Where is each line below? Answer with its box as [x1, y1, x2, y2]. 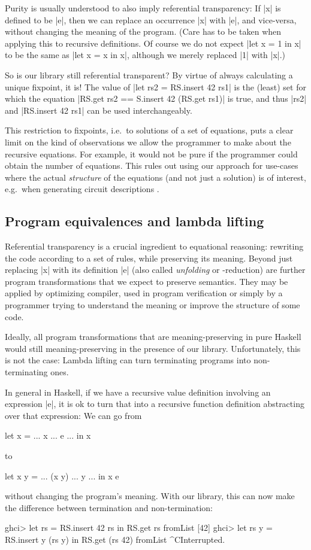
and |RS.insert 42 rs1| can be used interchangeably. [5, 104, 192, 116]
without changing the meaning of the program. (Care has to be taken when [5, 25, 282, 38]
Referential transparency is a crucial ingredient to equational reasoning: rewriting [5, 240, 304, 253]
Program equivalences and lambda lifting [5, 212, 264, 230]
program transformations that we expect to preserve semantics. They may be [5, 275, 288, 287]
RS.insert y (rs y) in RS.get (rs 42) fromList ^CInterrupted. [5, 533, 225, 545]
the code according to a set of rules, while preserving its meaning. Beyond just [5, 251, 293, 264]
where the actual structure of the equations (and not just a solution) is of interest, [5, 171, 306, 183]
